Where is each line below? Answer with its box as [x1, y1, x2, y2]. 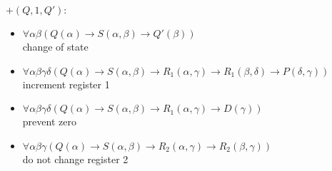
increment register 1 [22, 76, 110, 91]
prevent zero [22, 114, 76, 129]
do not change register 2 [22, 151, 129, 166]
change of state [22, 39, 89, 53]
